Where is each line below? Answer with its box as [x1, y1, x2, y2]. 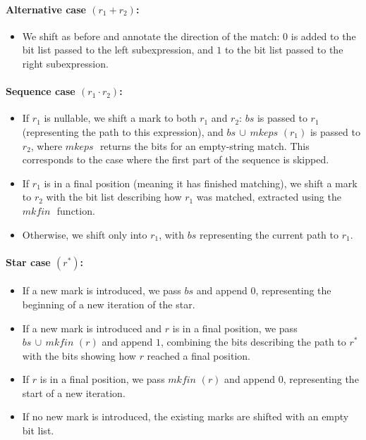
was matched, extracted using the [196, 189, 341, 204]
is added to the [291, 28, 356, 43]
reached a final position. [147, 348, 250, 363]
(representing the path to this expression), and [22, 124, 224, 139]
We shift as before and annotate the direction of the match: [22, 28, 280, 43]
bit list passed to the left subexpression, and [22, 42, 214, 57]
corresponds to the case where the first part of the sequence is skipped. [22, 152, 329, 167]
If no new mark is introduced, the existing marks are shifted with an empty [22, 409, 349, 424]
